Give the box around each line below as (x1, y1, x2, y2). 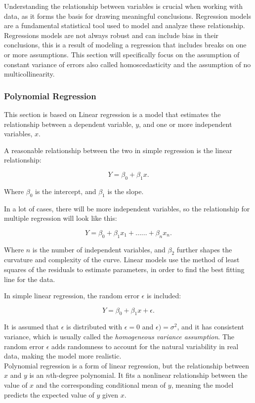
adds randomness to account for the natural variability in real (51, 341, 239, 351)
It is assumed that (4, 322, 59, 332)
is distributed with (66, 322, 123, 332)
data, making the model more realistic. (4, 351, 122, 361)
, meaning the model (171, 380, 234, 390)
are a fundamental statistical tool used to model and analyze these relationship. (4, 20, 245, 31)
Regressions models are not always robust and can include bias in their (4, 30, 219, 40)
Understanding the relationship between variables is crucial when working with (4, 1, 243, 11)
